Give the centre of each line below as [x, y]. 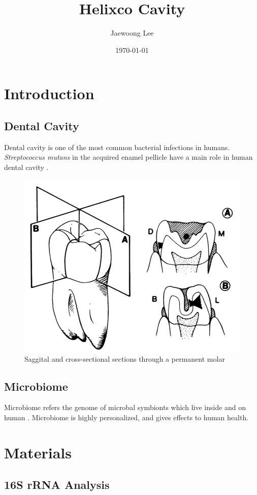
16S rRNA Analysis [57, 485]
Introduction [49, 93]
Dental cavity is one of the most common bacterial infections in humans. [117, 147]
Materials [38, 452]
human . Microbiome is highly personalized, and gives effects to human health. [126, 417]
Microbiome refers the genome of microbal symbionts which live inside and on [125, 407]
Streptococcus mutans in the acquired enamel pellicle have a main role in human [128, 157]
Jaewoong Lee [132, 33]
